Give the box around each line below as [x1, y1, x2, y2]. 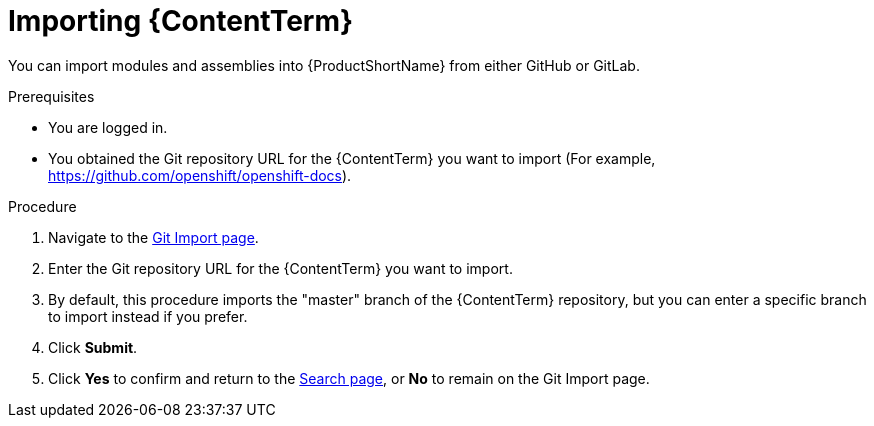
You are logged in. [48, 118, 168, 136]
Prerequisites [8, 87, 95, 105]
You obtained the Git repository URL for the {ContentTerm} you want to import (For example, [48, 149, 656, 167]
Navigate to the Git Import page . [48, 228, 259, 246]
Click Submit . [48, 338, 138, 356]
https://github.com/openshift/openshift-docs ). [48, 166, 352, 184]
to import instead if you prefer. [48, 307, 248, 325]
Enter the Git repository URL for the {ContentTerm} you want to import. [48, 259, 513, 277]
